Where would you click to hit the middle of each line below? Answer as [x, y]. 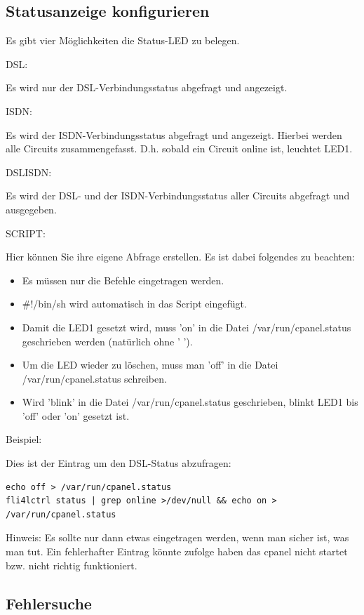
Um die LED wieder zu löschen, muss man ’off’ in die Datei [150, 365]
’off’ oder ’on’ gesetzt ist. [76, 415]
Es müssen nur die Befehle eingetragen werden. [123, 280]
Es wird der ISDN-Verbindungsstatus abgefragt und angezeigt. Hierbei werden [174, 134]
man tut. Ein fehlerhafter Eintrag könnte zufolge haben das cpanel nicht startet [177, 551]
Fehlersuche [49, 603]
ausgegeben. [31, 209]
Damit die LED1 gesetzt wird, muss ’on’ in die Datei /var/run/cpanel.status [187, 327]
